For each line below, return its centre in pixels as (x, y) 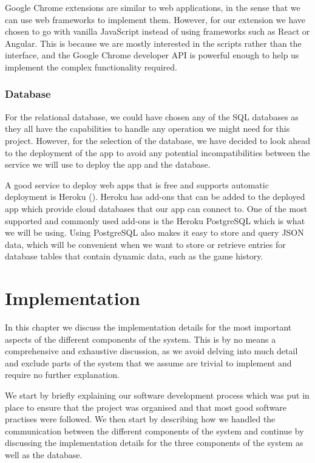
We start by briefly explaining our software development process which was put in (157, 395)
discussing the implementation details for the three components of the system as (154, 443)
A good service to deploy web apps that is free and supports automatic (137, 184)
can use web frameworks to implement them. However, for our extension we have (155, 19)
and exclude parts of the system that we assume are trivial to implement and (148, 362)
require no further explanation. (62, 375)
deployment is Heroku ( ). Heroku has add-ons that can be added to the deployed (155, 197)
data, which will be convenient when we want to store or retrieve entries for (145, 244)
